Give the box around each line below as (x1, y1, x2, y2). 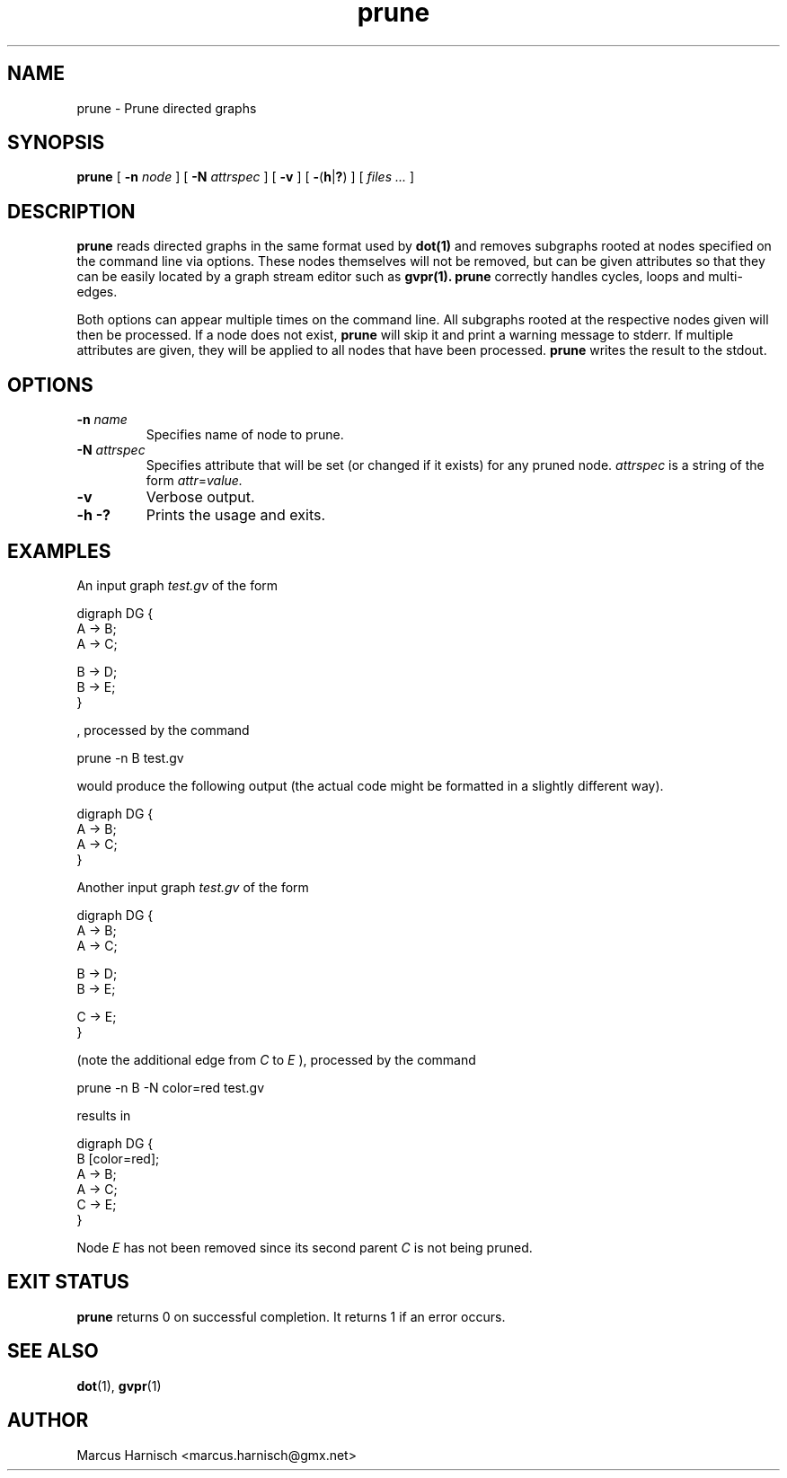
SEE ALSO (7, 1340, 99, 1363)
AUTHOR (7, 1409, 89, 1432)
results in (76, 1107, 131, 1123)
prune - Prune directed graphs (76, 100, 257, 116)
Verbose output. (146, 488, 255, 507)
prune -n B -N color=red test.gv (76, 1079, 265, 1095)
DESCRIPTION (7, 199, 136, 223)
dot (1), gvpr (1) (76, 1377, 162, 1394)
